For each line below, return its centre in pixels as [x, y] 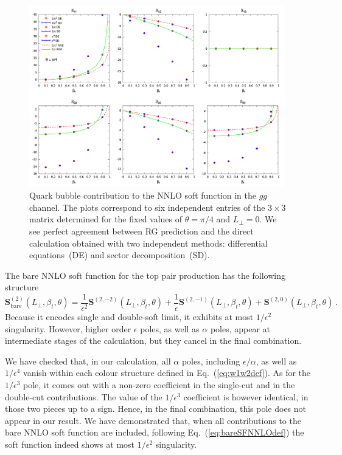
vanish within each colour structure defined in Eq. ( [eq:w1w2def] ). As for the [167, 373]
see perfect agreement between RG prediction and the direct [141, 231]
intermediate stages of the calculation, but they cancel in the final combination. [153, 340]
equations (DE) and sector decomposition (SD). [120, 255]
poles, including [211, 361]
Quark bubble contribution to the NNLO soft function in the [143, 195]
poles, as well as [170, 328]
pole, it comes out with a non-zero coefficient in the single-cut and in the [159, 385]
